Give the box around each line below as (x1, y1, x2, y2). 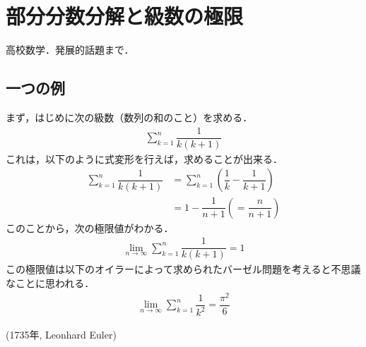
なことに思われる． (6, 276, 95, 291)
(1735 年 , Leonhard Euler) (6, 327, 117, 342)
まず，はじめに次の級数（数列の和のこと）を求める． (6, 109, 253, 124)
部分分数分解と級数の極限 (6, 1, 244, 30)
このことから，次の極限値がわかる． (6, 220, 174, 235)
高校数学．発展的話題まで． (6, 42, 134, 57)
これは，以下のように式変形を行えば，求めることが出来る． (6, 151, 283, 166)
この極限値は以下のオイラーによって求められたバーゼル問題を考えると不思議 (6, 262, 361, 276)
